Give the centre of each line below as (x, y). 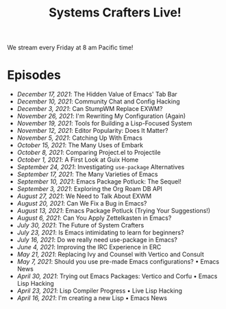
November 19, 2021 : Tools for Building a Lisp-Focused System (104, 123)
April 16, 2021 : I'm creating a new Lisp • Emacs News (92, 298)
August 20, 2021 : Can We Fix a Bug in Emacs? (82, 203)
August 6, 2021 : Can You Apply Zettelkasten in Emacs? (94, 218)
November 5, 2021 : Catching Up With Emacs (79, 138)
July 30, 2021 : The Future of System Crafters (80, 225)
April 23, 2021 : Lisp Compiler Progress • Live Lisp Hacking (100, 291)
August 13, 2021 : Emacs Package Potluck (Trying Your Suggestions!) (114, 211)
